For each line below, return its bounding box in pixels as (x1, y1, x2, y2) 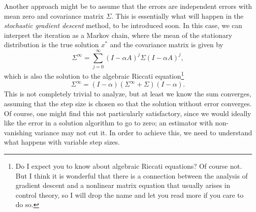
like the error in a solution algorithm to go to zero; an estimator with (4, 118, 213, 128)
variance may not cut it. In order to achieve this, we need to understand (34, 127, 252, 137)
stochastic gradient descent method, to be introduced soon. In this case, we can (4, 20, 242, 30)
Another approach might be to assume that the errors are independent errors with (4, 1, 252, 11)
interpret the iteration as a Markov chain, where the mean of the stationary (4, 30, 232, 40)
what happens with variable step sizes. (4, 137, 120, 147)
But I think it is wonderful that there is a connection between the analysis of (15, 170, 248, 181)
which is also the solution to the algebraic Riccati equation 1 (4, 69, 184, 81)
